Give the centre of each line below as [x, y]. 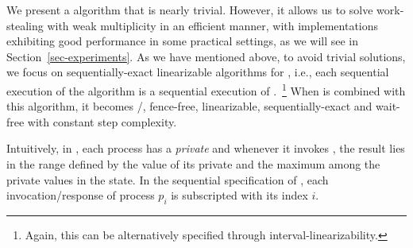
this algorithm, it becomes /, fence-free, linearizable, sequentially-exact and [189, 106]
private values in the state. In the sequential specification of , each [168, 179]
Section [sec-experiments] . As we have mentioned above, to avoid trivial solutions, [206, 56]
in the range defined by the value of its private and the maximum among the [193, 164]
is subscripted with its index [239, 195]
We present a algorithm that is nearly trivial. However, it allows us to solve [190, 10]
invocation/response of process [81, 195]
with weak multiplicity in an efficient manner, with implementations [213, 25]
